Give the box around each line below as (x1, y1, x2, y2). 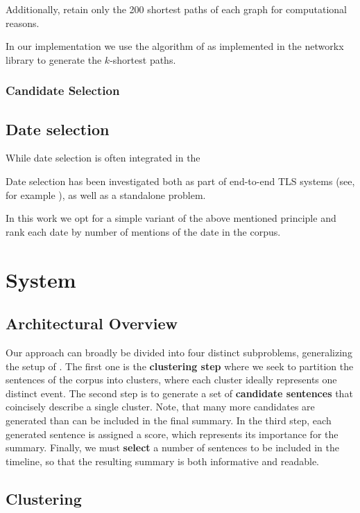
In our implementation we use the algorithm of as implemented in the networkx (6, 39, 344, 53)
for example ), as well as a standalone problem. (6, 187, 206, 202)
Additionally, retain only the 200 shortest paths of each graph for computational (6, 2, 348, 16)
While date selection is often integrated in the (6, 150, 200, 165)
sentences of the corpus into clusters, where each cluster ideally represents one (6, 372, 337, 387)
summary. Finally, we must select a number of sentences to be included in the (6, 440, 339, 455)
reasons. (6, 15, 40, 30)
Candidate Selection (6, 82, 120, 99)
